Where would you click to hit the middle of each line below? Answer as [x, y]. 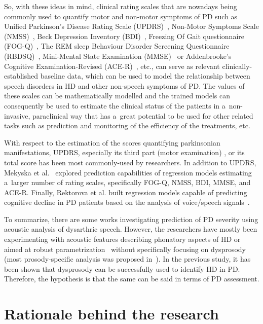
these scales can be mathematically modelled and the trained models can [117, 96]
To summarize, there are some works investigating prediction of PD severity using [131, 219]
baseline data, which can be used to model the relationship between [145, 76]
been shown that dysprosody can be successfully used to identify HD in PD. [122, 268]
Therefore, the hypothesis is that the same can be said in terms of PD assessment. [132, 279]
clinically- [237, 66]
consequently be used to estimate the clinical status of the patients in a [115, 105]
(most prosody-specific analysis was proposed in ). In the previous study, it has [127, 259]
